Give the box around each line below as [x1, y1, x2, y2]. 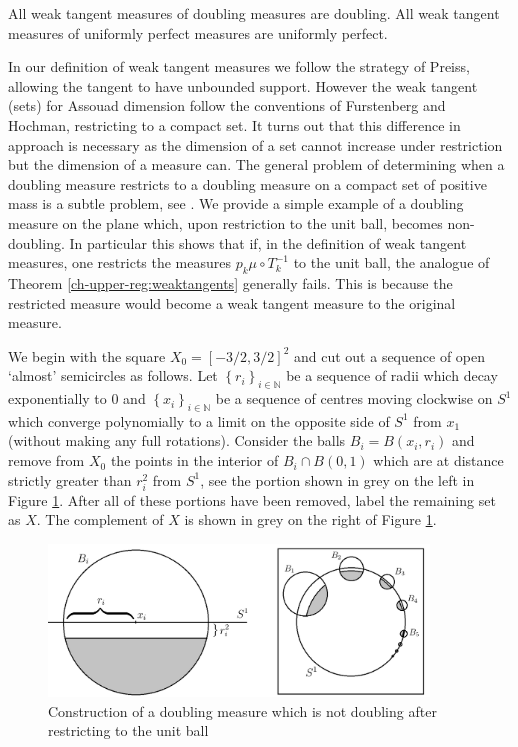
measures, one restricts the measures [8, 252, 232, 273]
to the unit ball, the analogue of [293, 252, 490, 273]
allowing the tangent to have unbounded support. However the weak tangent [8, 75, 478, 96]
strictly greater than [8, 469, 132, 490]
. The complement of [36, 509, 164, 530]
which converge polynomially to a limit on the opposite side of [8, 410, 390, 431]
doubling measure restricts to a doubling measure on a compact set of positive [8, 173, 487, 194]
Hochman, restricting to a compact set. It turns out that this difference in [8, 114, 461, 135]
